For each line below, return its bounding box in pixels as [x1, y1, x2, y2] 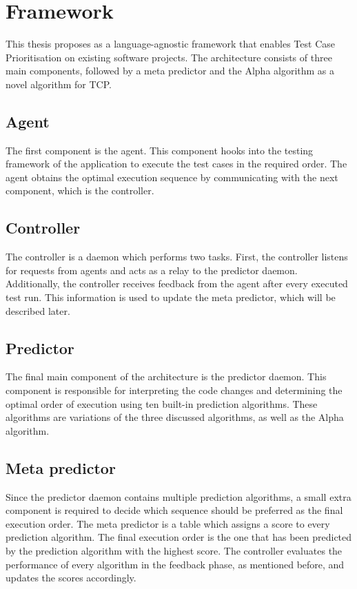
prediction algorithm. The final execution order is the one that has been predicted [6, 530, 352, 544]
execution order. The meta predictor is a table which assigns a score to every [6, 516, 330, 530]
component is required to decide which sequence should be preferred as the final [6, 503, 343, 517]
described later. [6, 303, 70, 318]
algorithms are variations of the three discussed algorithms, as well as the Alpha [6, 410, 344, 424]
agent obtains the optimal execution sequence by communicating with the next [6, 169, 338, 184]
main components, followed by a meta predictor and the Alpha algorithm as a [6, 63, 335, 78]
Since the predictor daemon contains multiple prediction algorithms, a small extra [6, 489, 351, 504]
